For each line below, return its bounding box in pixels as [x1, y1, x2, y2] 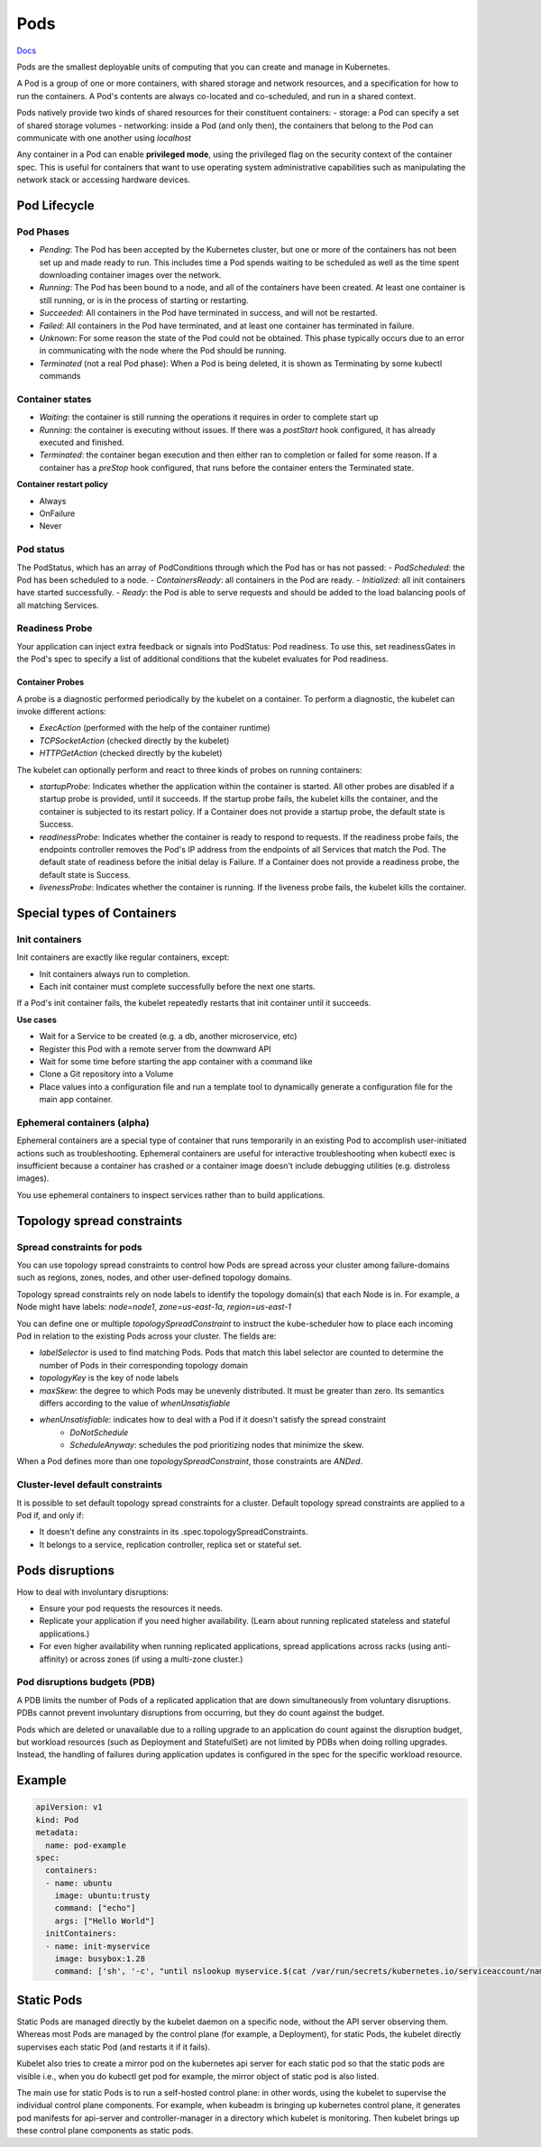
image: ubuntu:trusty [54, 1891, 151, 1901]
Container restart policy [16, 479, 108, 490]
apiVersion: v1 [35, 1802, 103, 1812]
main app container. [39, 1094, 114, 1105]
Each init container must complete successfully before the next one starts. [39, 981, 316, 992]
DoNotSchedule [69, 1426, 129, 1438]
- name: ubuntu [45, 1877, 113, 1888]
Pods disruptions [16, 1562, 115, 1578]
